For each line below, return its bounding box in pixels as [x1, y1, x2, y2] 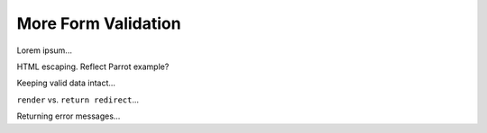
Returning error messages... [16, 111, 121, 121]
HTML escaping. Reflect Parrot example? [16, 61, 170, 72]
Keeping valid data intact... [16, 77, 116, 89]
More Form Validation [16, 13, 181, 33]
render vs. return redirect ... [16, 94, 140, 105]
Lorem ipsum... [16, 45, 72, 56]
